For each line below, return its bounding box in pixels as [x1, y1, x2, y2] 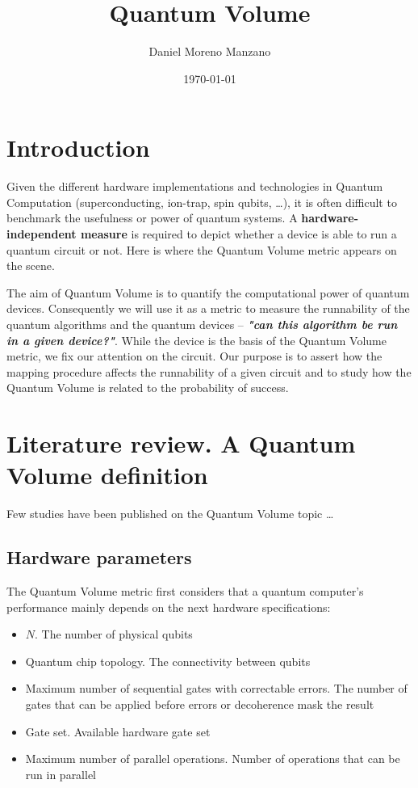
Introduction [6, 131, 150, 164]
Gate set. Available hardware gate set [25, 723, 211, 740]
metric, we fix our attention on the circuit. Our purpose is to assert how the [6, 348, 382, 365]
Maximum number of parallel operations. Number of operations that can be [25, 750, 400, 767]
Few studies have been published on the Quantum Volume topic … [6, 505, 334, 522]
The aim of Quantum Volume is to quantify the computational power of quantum [6, 284, 410, 301]
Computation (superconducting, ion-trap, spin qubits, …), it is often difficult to [6, 193, 397, 210]
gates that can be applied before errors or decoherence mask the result [25, 696, 374, 713]
